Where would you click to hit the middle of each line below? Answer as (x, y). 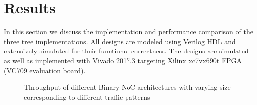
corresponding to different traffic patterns (87, 96)
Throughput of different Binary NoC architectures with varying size (127, 87)
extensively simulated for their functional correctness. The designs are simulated (126, 51)
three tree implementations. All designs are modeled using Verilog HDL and (120, 41)
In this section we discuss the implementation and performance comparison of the (128, 31)
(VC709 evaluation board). (45, 70)
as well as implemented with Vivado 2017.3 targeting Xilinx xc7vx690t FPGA (123, 60)
